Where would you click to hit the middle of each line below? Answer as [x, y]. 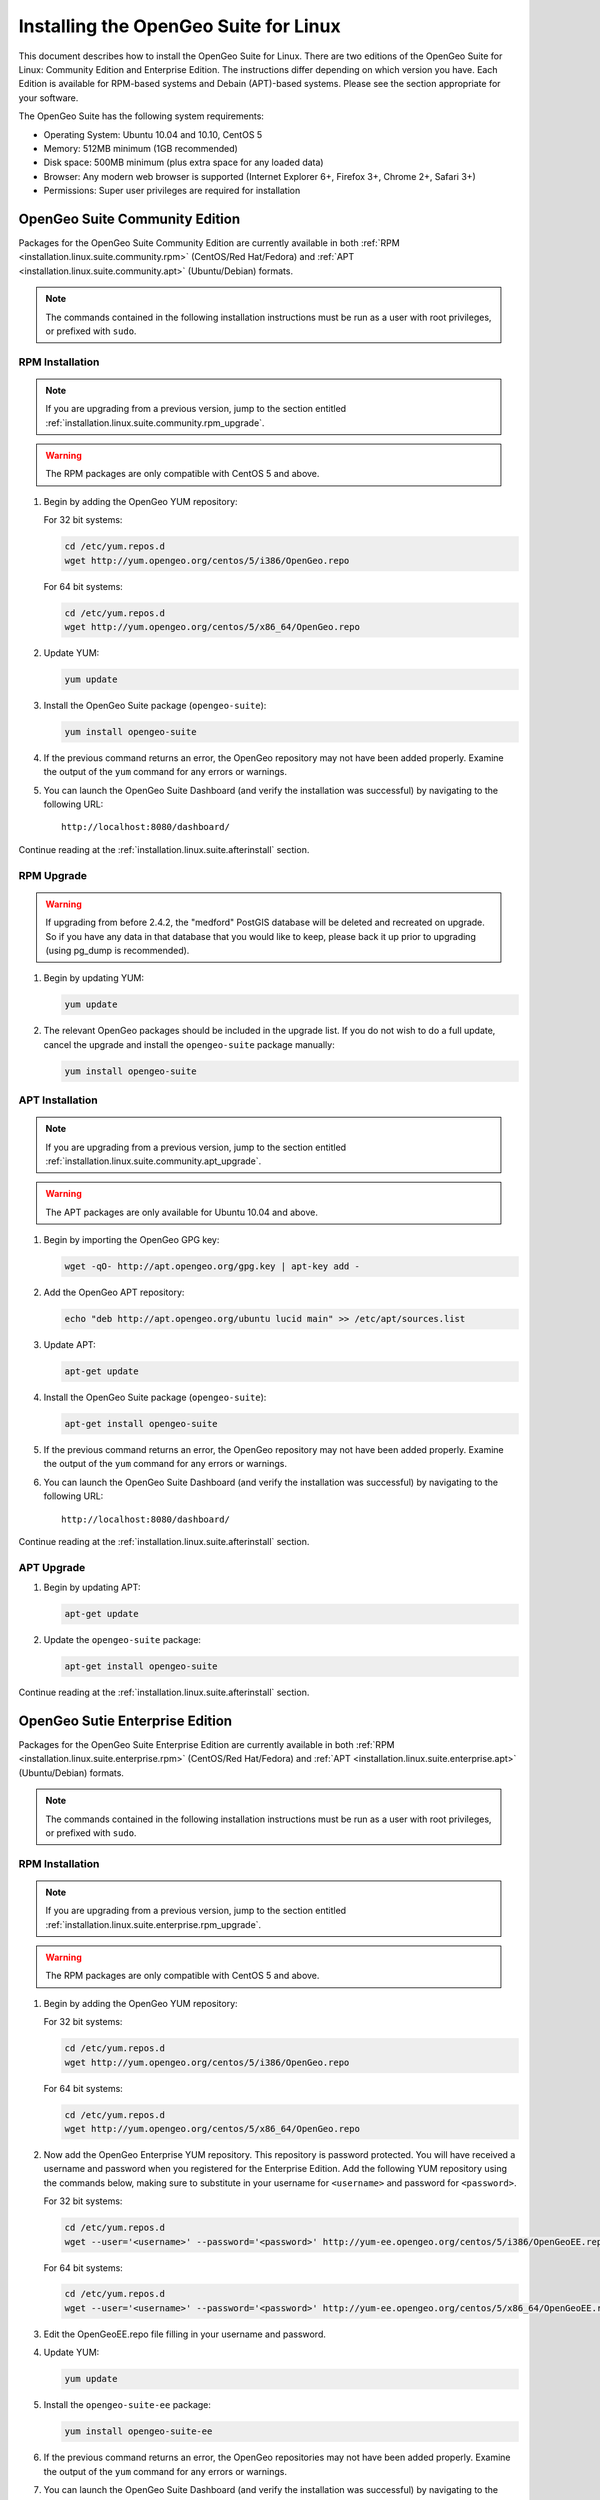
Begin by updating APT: [92, 1587]
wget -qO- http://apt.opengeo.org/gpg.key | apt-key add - [212, 1266]
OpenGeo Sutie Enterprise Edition [125, 1720]
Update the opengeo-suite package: [122, 1640]
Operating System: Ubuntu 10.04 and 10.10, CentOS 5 [153, 134]
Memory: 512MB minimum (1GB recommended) [141, 148]
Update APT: [70, 1345]
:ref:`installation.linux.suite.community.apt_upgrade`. [153, 1161]
